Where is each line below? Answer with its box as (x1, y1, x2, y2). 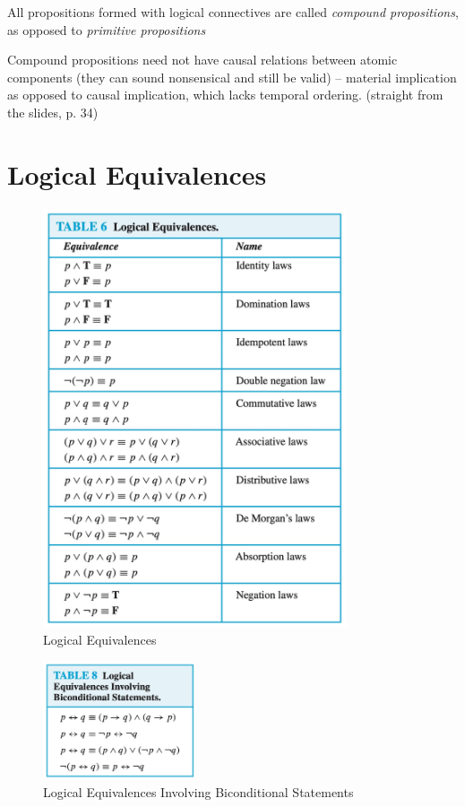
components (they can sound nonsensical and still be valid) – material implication (7, 67, 457, 86)
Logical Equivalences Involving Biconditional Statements (43, 783, 354, 802)
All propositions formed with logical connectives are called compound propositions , (7, 3, 459, 21)
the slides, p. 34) (7, 102, 99, 121)
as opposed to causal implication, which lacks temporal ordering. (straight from (7, 85, 443, 104)
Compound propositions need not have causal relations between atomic (7, 50, 398, 69)
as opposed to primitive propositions (7, 20, 206, 39)
